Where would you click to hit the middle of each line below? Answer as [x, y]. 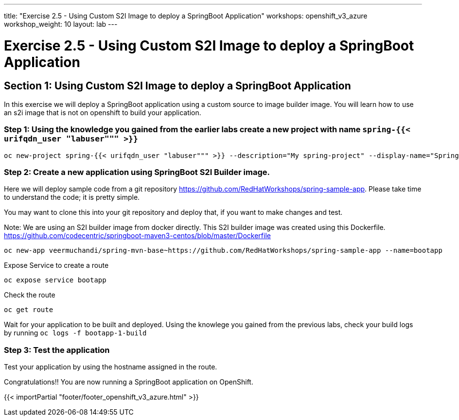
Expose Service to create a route [56, 265]
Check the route [30, 295]
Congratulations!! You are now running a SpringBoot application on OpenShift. [129, 382]
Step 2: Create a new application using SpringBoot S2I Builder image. [137, 172]
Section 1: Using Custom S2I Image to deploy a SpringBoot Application [177, 86]
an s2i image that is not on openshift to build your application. [103, 112]
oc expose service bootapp [55, 280]
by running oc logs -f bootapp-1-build [75, 333]
